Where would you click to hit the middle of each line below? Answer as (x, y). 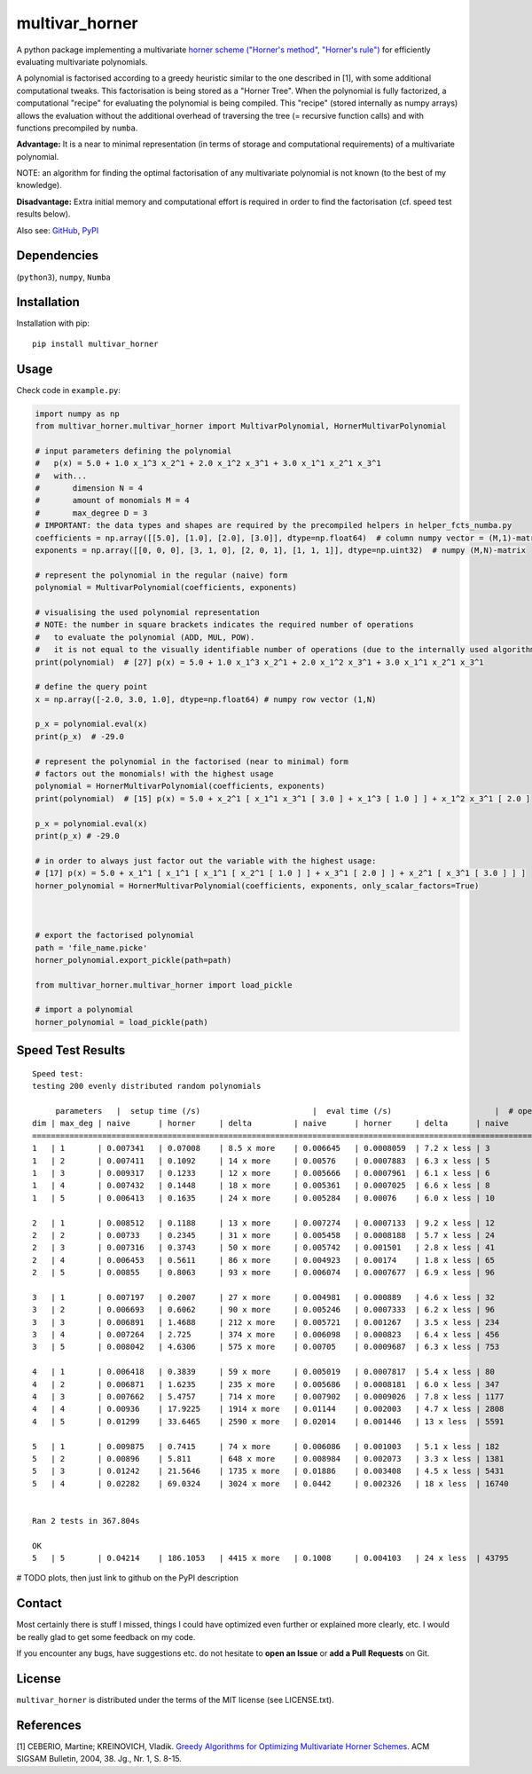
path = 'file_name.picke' (91, 948)
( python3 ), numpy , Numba (63, 277)
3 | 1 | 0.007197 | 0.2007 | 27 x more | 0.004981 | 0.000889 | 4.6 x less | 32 (264, 1297)
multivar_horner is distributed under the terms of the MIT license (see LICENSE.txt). (175, 1700)
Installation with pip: (53, 323)
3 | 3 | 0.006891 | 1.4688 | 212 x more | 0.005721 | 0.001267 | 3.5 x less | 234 (266, 1322)
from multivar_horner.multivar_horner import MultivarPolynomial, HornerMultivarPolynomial (241, 426)
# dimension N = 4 (89, 489)
